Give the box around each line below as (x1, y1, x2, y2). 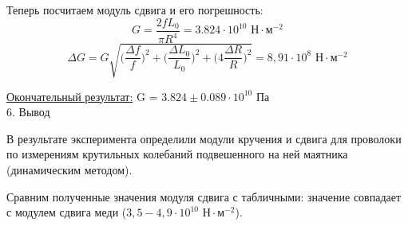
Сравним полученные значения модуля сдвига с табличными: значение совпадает (6, 188, 402, 205)
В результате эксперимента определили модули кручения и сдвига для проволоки (6, 130, 402, 146)
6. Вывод (6, 103, 50, 120)
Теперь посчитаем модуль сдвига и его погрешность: (6, 2, 263, 18)
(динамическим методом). (6, 161, 133, 177)
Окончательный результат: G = (6, 88, 158, 104)
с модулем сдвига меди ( (6, 204, 127, 220)
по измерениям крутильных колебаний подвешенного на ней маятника (6, 146, 348, 162)
